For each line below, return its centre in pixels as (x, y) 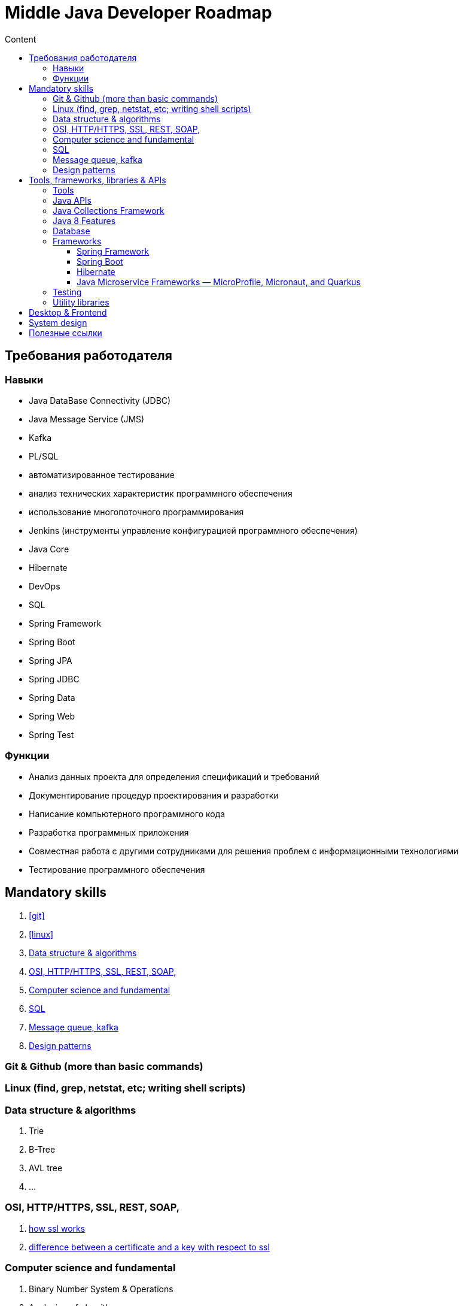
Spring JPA (51, 660)
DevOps (45, 586)
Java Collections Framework (109, 210)
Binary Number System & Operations (101, 1289)
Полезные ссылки (66, 332)
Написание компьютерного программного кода (127, 814)
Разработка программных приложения (109, 832)
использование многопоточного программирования (136, 512)
